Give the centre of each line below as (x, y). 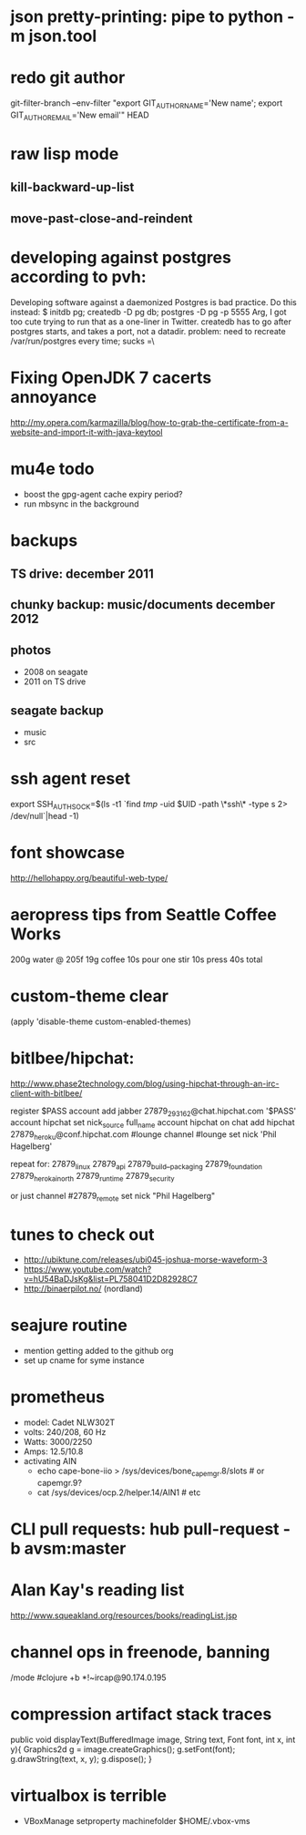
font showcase (68, 853)
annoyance (54, 397)
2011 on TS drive (55, 682)
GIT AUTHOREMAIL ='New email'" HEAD (80, 116)
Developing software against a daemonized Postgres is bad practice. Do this (153, 302)
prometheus (58, 1397)
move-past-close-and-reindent (102, 218)
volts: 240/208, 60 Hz (65, 1432)
